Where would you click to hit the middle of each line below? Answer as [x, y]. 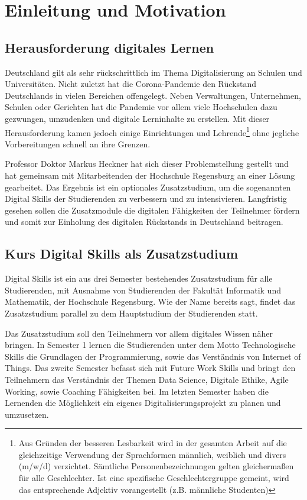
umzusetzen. [27, 414]
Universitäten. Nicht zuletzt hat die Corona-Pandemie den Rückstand [131, 84]
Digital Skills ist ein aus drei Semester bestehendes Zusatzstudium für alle [139, 278]
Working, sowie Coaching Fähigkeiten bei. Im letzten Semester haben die [137, 391]
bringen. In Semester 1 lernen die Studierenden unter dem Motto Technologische [150, 345]
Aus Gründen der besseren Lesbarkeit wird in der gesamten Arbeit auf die [153, 443]
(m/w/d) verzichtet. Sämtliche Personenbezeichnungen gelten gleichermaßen [156, 466]
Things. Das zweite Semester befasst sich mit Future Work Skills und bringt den [150, 368]
